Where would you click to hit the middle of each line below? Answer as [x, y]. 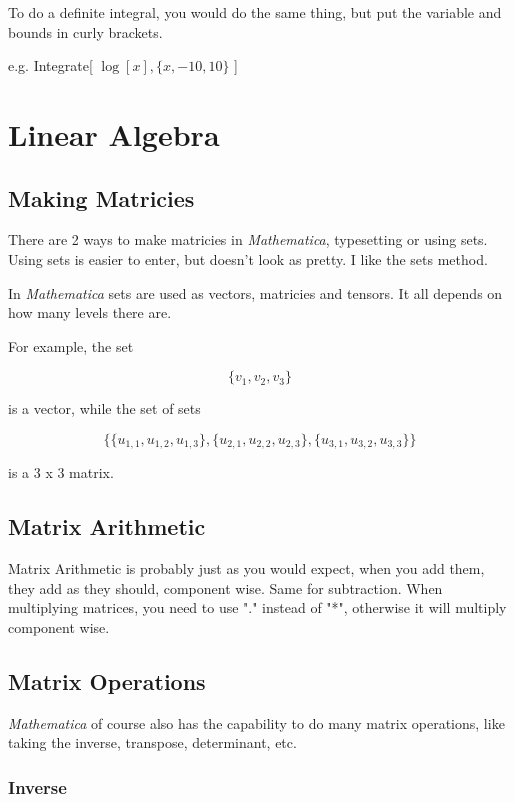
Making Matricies [101, 197]
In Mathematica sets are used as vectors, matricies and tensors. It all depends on [255, 292]
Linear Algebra [114, 133]
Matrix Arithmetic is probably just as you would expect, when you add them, [246, 568]
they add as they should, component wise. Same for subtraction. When [225, 587]
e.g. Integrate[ [50, 65]
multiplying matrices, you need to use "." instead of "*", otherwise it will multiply [257, 607]
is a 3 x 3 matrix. [61, 472]
